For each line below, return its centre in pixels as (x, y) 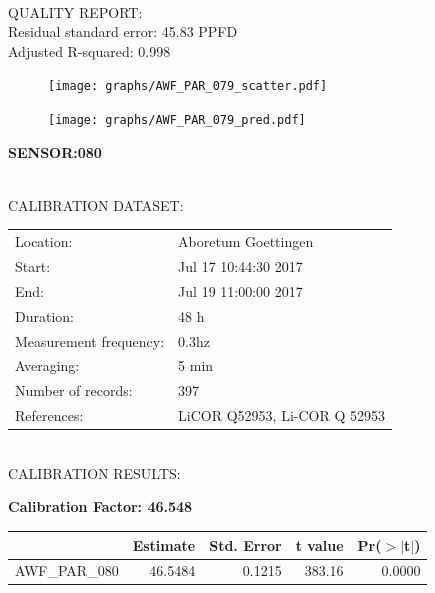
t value (319, 544)
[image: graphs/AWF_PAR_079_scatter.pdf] (188, 86)
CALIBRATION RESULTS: (94, 472)
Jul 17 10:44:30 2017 (240, 266)
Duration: (44, 315)
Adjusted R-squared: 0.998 (89, 50)
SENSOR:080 (55, 151)
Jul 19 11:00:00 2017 (240, 290)
